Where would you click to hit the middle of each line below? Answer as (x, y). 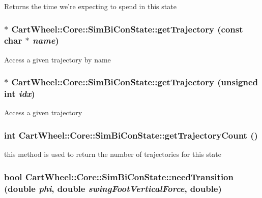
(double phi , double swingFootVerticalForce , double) (113, 188)
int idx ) (20, 94)
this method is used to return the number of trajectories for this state (113, 154)
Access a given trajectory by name (57, 59)
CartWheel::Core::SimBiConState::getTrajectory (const (127, 29)
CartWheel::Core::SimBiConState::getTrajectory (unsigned (135, 82)
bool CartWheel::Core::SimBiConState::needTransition (119, 176)
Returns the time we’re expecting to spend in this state (90, 6)
